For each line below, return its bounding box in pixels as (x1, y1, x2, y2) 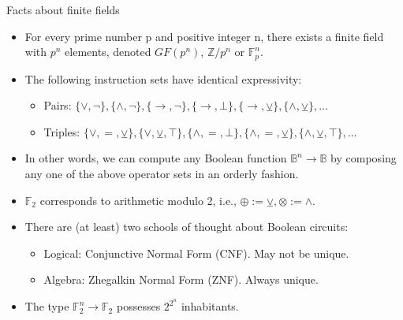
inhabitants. (181, 298, 239, 314)
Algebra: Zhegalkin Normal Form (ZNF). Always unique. (43, 271, 319, 288)
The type (24, 298, 69, 314)
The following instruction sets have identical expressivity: (24, 70, 302, 87)
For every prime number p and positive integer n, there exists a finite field (24, 28, 384, 44)
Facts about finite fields (6, 2, 120, 17)
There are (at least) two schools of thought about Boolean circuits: (24, 218, 349, 235)
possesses (116, 298, 161, 314)
